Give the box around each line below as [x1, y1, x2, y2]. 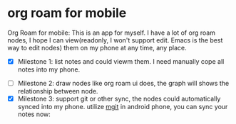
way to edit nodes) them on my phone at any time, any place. [7, 43, 187, 52]
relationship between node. [17, 87, 98, 96]
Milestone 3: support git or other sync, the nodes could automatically [17, 94, 221, 103]
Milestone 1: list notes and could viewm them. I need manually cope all [17, 57, 225, 65]
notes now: [17, 110, 51, 118]
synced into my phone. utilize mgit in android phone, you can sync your [17, 103, 228, 111]
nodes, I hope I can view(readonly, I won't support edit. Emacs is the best [7, 35, 223, 44]
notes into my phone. [17, 65, 81, 74]
